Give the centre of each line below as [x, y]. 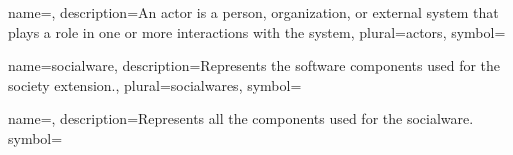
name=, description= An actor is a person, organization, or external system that [253, 12]
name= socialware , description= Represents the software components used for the [254, 65]
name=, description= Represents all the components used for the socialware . [241, 118]
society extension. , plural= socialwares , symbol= [155, 84]
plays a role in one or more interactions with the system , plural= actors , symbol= [257, 31]
